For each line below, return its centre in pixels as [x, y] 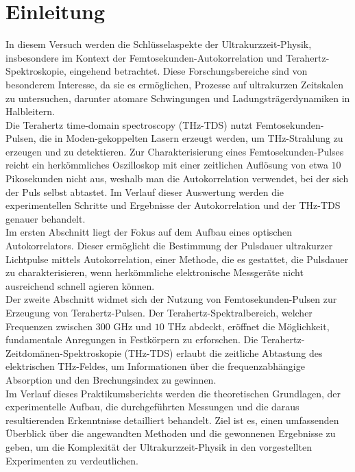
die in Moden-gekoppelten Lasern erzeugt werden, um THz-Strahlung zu [191, 138]
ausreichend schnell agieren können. [80, 285]
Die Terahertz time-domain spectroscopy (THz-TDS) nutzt [129, 124]
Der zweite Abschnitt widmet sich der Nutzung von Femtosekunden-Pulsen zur [171, 299]
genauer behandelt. [46, 218]
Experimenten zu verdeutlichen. [72, 460]
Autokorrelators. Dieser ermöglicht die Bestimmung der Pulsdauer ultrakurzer [169, 246]
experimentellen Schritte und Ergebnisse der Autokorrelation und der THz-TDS [173, 205]
